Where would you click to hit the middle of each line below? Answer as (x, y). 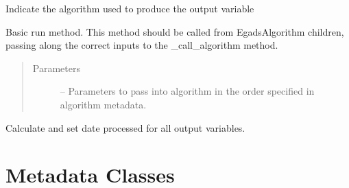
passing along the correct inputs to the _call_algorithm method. (142, 45)
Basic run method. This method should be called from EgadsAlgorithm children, (175, 31)
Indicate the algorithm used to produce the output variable (130, 8)
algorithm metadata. (103, 104)
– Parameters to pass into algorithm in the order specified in (187, 91)
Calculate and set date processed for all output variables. (125, 127)
